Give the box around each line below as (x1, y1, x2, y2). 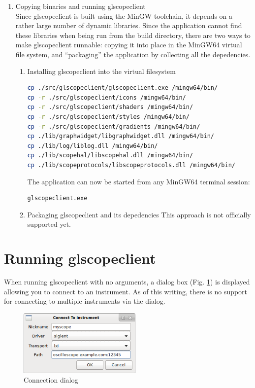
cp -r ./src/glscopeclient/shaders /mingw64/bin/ (27, 104, 193, 111)
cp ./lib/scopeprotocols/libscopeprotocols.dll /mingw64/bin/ (27, 161, 235, 169)
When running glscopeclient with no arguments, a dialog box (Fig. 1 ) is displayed (4, 277, 250, 286)
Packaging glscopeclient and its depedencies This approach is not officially (27, 209, 251, 219)
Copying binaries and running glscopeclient (15, 1, 146, 11)
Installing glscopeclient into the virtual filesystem (27, 66, 176, 76)
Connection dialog (24, 375, 78, 385)
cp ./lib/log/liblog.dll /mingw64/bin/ (27, 142, 158, 149)
